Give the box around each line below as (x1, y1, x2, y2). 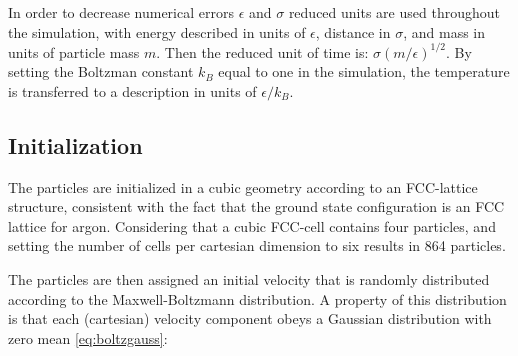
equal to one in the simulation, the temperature (218, 61, 510, 82)
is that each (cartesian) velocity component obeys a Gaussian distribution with (8, 308, 492, 329)
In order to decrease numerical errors (8, 2, 234, 22)
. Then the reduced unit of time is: (156, 41, 369, 62)
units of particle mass (8, 41, 140, 62)
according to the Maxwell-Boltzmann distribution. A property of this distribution (8, 288, 507, 309)
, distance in (315, 21, 391, 42)
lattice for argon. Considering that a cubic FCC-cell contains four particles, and (8, 215, 496, 236)
